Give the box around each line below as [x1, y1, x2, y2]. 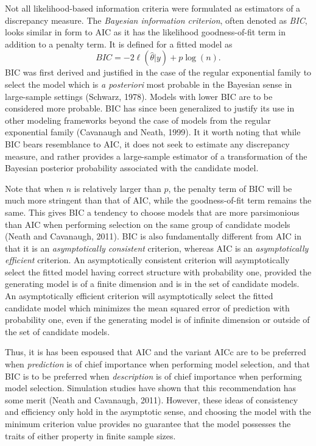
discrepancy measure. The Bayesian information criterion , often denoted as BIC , [5, 13, 307, 26]
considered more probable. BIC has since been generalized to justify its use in [5, 102, 295, 115]
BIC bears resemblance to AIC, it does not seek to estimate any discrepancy [5, 137, 290, 150]
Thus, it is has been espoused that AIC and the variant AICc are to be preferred [5, 345, 306, 358]
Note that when [5, 182, 64, 194]
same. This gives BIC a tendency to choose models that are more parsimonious [5, 205, 300, 218]
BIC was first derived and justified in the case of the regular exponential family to [5, 66, 312, 79]
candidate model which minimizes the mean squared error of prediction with [5, 301, 290, 314]
